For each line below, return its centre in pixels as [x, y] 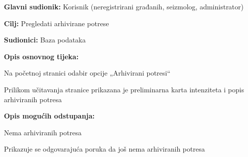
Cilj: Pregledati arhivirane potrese [57, 23]
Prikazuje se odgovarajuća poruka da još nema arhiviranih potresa [104, 149]
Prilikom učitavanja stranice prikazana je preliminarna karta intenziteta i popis [124, 89]
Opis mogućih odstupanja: [49, 116]
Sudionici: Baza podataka [45, 40]
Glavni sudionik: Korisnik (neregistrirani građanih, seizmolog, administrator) [124, 6]
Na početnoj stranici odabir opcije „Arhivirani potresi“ [87, 73]
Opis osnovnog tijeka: [41, 56]
